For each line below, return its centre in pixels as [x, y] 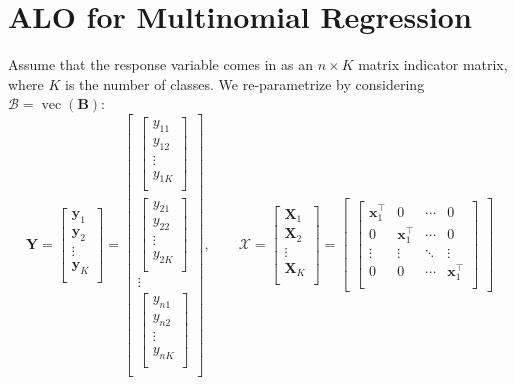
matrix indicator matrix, [433, 64]
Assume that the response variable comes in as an [160, 64]
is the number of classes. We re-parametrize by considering [245, 83]
